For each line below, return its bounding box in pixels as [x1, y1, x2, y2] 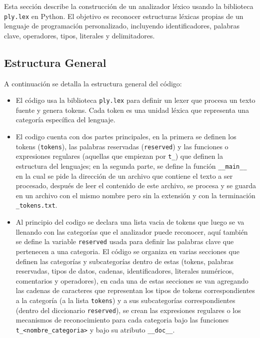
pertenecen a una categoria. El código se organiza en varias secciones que [15, 246, 239, 256]
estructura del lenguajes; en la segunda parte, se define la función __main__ [15, 160, 247, 171]
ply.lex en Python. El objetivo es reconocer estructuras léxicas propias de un [4, 10, 243, 21]
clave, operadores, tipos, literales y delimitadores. [4, 30, 155, 40]
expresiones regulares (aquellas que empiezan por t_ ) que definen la [15, 151, 223, 161]
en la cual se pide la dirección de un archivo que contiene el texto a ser [15, 170, 233, 181]
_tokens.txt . [15, 200, 57, 210]
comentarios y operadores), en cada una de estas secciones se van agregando [15, 275, 248, 286]
